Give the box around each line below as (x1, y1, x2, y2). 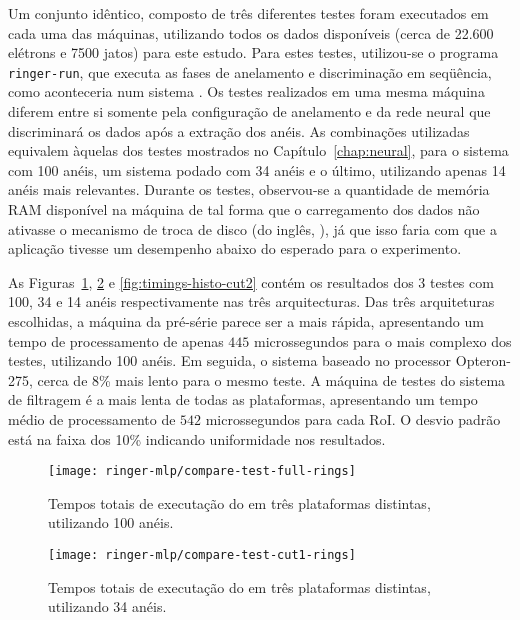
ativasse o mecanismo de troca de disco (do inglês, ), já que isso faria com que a (8, 218, 497, 239)
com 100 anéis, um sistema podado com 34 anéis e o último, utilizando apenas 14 (8, 159, 506, 180)
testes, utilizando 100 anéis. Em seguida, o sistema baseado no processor (8, 350, 452, 371)
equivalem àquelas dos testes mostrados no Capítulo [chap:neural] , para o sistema (8, 140, 509, 161)
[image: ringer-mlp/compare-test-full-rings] (48, 464, 356, 479)
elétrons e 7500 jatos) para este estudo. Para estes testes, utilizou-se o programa (8, 42, 499, 63)
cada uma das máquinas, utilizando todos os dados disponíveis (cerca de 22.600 (8, 22, 494, 43)
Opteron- (455, 350, 512, 371)
